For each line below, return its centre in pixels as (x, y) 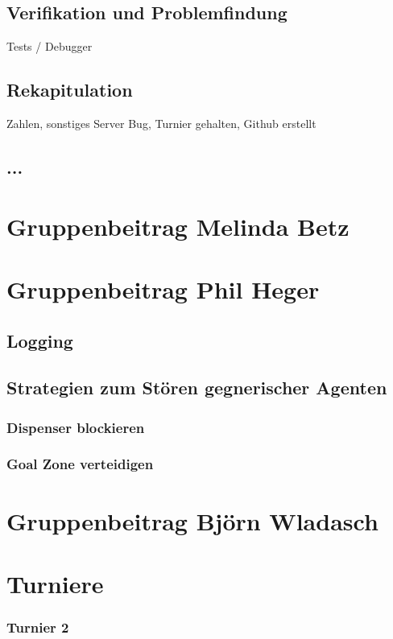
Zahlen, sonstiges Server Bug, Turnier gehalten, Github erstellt (161, 123)
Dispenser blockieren (76, 427)
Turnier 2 (38, 627)
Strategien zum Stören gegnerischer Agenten (197, 388)
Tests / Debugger (50, 46)
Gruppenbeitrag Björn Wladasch (192, 520)
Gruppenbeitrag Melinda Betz (178, 226)
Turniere (55, 583)
